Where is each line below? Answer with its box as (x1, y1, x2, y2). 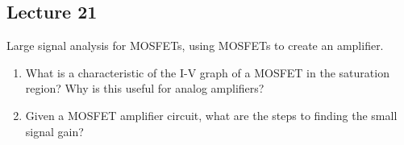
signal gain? (25, 122, 84, 139)
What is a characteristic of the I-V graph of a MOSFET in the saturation (25, 64, 389, 81)
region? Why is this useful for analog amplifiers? (25, 80, 264, 97)
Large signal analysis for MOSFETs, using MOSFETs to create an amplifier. (6, 37, 384, 54)
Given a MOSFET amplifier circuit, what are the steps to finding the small (25, 106, 398, 123)
